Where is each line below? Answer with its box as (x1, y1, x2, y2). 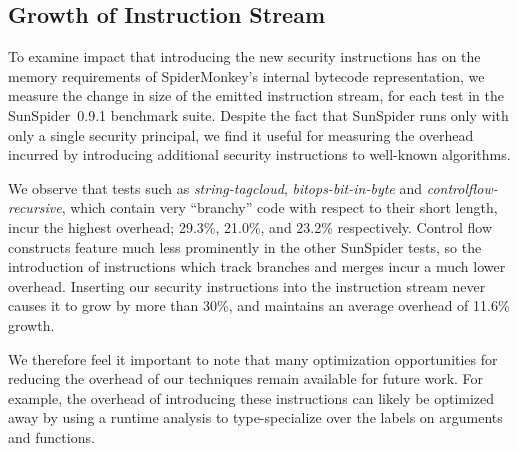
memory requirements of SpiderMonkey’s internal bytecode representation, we (8, 65, 485, 86)
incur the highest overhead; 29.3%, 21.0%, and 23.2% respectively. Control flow (8, 216, 493, 237)
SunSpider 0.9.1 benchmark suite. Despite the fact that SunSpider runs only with (8, 104, 509, 125)
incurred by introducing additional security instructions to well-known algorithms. (8, 144, 511, 165)
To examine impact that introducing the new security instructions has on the (8, 46, 481, 67)
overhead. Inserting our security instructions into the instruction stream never (8, 275, 486, 296)
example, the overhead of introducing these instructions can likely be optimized (8, 387, 495, 408)
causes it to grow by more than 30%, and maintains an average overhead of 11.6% (8, 295, 510, 316)
